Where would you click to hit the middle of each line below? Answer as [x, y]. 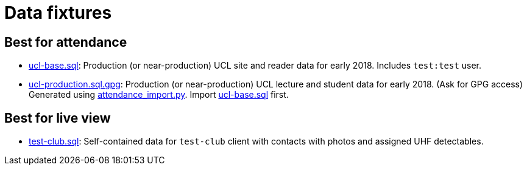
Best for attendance [66, 42]
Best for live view [58, 118]
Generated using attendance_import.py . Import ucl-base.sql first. [159, 95]
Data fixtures [58, 13]
